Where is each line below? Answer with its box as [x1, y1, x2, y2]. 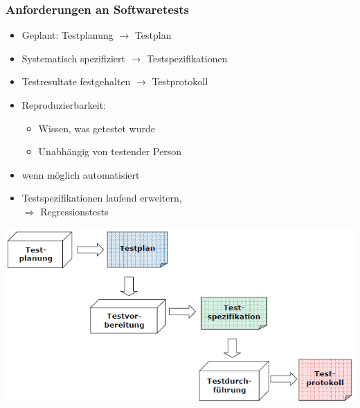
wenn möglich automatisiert [21, 167, 140, 181]
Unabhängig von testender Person [38, 144, 182, 159]
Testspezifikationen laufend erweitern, [21, 190, 182, 205]
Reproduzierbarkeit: [21, 98, 107, 112]
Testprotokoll [152, 74, 208, 89]
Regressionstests [40, 204, 109, 218]
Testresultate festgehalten [21, 74, 131, 89]
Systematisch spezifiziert [21, 51, 125, 65]
